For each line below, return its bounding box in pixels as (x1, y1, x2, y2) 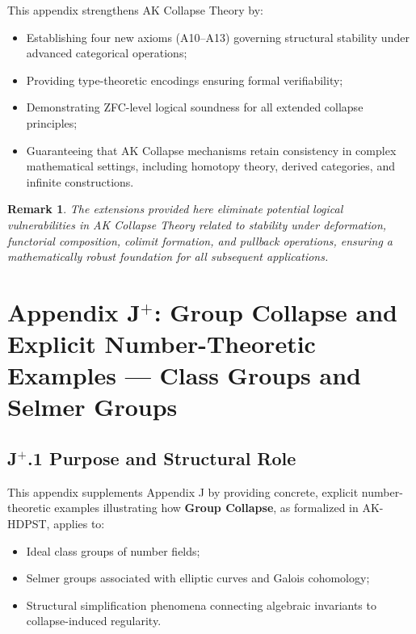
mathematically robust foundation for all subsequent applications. (7, 248, 329, 265)
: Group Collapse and (153, 295, 397, 328)
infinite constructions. (26, 173, 134, 190)
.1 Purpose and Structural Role (27, 446, 296, 471)
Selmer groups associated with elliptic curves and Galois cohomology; (26, 569, 370, 586)
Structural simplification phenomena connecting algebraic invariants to (26, 596, 376, 613)
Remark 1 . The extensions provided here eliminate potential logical (7, 200, 343, 217)
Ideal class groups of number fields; (26, 542, 200, 559)
